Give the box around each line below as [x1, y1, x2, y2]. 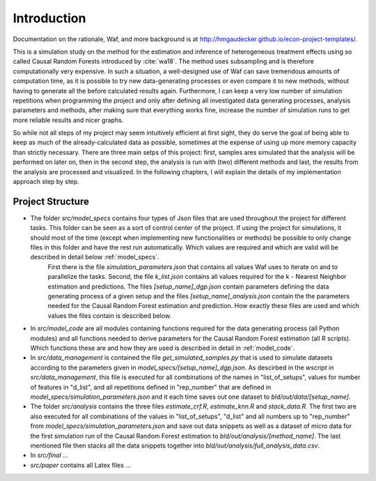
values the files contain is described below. [47, 311, 172, 320]
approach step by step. [13, 178, 79, 186]
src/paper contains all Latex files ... [30, 461, 132, 469]
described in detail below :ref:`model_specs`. [30, 253, 159, 261]
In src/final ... [30, 451, 69, 459]
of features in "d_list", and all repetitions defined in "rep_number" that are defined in [30, 383, 272, 391]
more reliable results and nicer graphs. [13, 116, 124, 124]
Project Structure [13, 195, 90, 207]
